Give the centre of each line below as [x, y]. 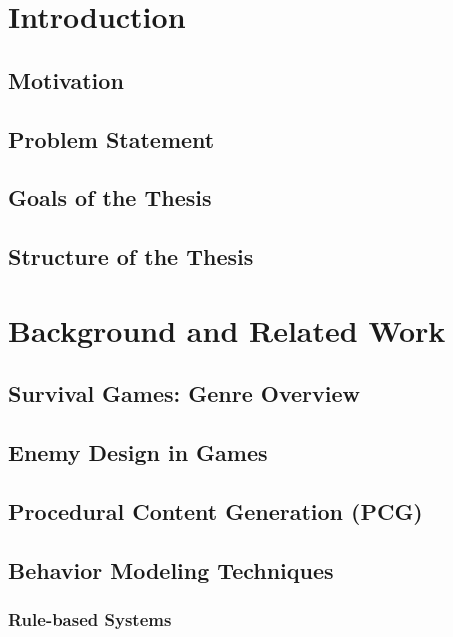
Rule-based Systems [90, 618]
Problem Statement [111, 138]
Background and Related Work [227, 329]
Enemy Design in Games [138, 452]
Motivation [66, 79]
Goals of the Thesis [110, 197]
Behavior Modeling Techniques [171, 569]
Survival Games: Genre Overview [184, 393]
